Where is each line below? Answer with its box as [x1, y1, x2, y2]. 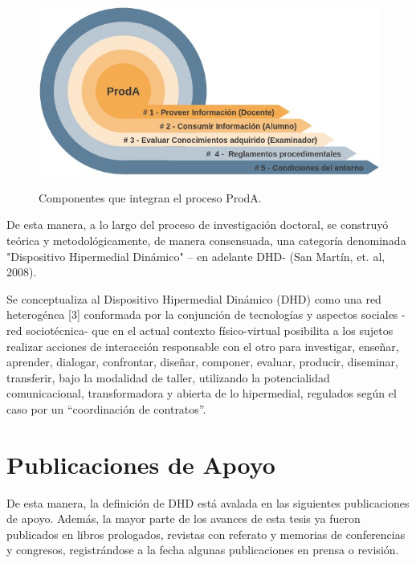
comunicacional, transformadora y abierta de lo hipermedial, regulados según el [6, 385, 397, 402]
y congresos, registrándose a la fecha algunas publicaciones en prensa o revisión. [6, 541, 399, 558]
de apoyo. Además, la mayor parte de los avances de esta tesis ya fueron [6, 510, 361, 527]
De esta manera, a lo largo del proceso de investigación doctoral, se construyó [6, 216, 389, 233]
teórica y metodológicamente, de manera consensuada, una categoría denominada [6, 232, 406, 249]
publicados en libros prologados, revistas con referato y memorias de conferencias [6, 525, 406, 542]
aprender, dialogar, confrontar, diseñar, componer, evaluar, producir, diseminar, [6, 353, 398, 370]
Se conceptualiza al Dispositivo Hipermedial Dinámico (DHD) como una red [6, 290, 381, 307]
